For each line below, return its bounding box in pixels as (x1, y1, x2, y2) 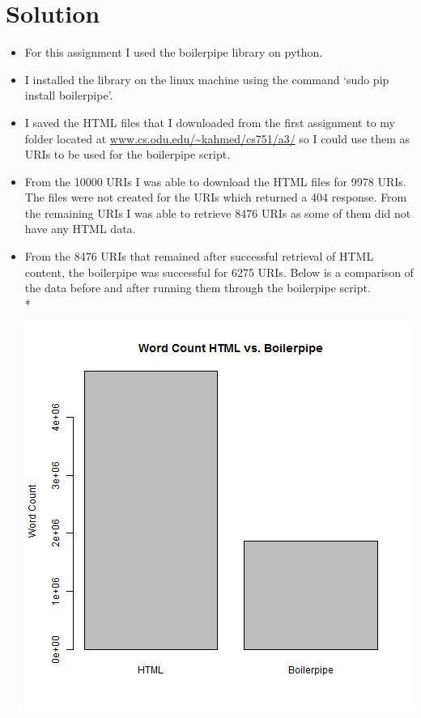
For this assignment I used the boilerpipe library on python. (24, 44, 323, 61)
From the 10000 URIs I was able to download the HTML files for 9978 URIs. (24, 172, 406, 189)
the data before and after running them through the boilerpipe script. (24, 279, 371, 296)
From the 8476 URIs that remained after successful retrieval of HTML (24, 248, 374, 265)
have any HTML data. (24, 220, 136, 237)
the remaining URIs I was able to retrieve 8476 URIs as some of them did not (24, 204, 411, 221)
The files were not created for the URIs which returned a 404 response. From (24, 189, 407, 206)
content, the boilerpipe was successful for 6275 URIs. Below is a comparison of (24, 263, 414, 280)
